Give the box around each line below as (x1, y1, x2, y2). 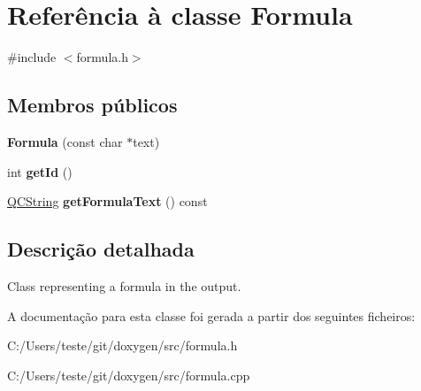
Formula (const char (7, 132, 123, 150)
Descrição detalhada (7, 235, 195, 263)
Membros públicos (7, 91, 178, 119)
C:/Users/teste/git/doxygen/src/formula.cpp (7, 365, 250, 384)
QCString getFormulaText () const (7, 192, 208, 211)
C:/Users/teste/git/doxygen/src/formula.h (7, 336, 238, 355)
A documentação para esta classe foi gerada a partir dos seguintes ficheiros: (7, 306, 416, 325)
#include (7, 48, 57, 66)
